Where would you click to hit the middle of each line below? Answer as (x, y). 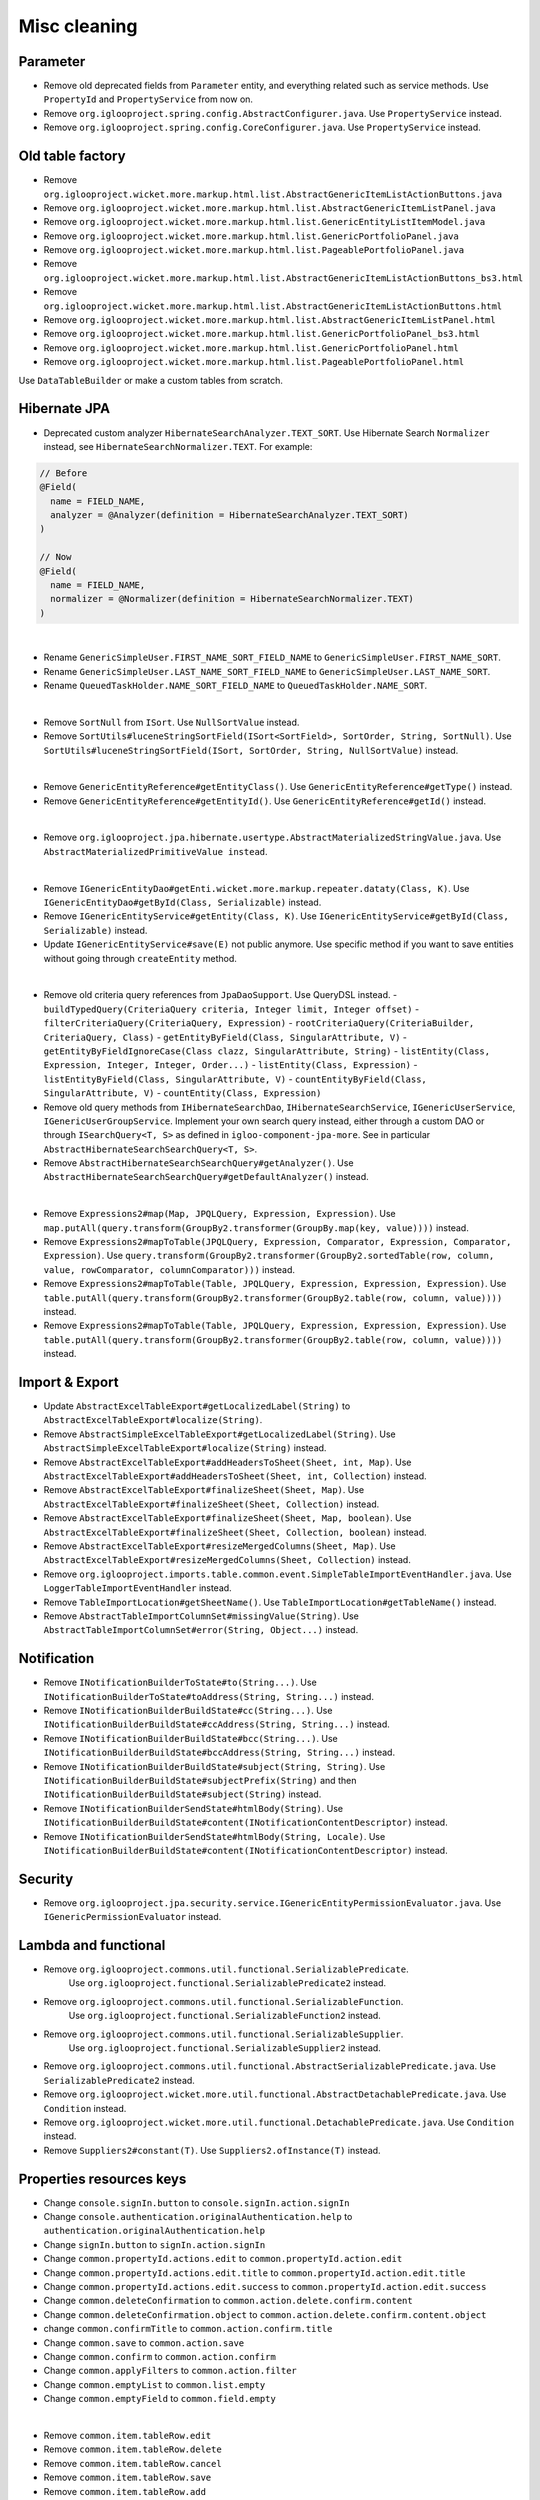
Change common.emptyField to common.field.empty (160, 2399)
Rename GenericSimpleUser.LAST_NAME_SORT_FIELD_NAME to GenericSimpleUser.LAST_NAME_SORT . (267, 671)
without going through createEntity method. (140, 958)
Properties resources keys (102, 2178)
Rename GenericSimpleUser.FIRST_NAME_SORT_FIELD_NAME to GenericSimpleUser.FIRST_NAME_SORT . (272, 657)
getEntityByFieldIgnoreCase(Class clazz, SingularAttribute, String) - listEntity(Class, (266, 1051)
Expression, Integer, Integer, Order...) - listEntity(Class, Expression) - (230, 1065)
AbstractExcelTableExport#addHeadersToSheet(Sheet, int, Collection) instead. (235, 1476)
